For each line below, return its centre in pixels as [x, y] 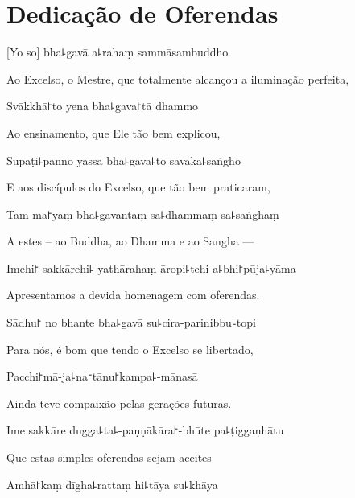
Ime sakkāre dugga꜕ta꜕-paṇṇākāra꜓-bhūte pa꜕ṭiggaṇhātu [145, 430]
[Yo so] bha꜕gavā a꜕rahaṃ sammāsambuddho [118, 52]
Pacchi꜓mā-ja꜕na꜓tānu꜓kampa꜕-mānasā [102, 376]
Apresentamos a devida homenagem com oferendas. [133, 295]
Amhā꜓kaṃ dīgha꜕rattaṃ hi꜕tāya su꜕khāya [112, 484]
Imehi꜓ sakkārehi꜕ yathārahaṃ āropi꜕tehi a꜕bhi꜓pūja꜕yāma [151, 268]
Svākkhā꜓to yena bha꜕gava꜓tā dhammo [103, 106]
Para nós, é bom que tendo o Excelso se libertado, [130, 349]
